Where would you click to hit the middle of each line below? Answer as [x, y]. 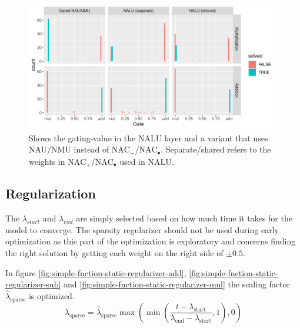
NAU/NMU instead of [69, 149]
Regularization [51, 193]
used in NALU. [147, 161]
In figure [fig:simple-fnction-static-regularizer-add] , [96, 272]
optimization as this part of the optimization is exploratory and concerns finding [151, 241]
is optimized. [51, 296]
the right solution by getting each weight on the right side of [114, 253]
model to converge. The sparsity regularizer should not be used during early [142, 229]
